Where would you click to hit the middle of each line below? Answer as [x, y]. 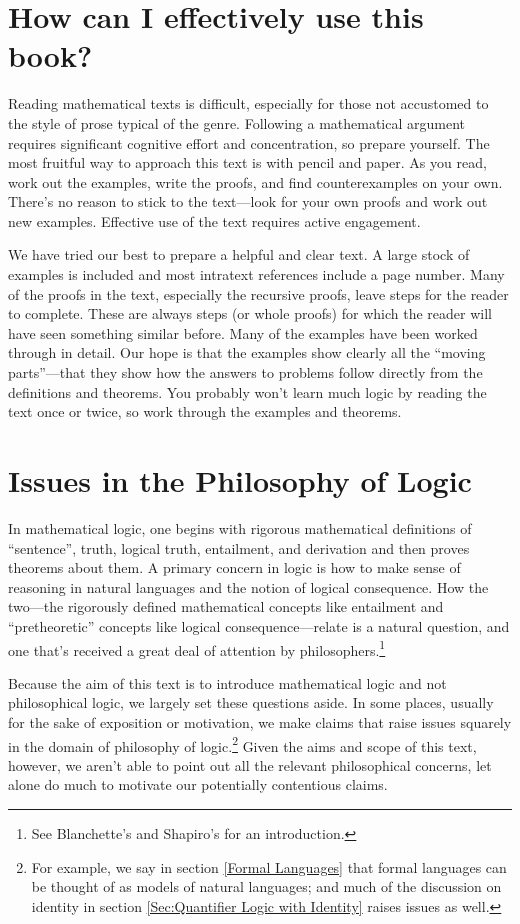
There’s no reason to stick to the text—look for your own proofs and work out [248, 201]
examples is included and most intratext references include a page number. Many [256, 274]
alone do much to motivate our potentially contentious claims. [198, 784]
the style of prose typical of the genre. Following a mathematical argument [237, 122]
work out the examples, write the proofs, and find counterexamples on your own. [255, 181]
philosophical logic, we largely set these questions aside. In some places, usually [251, 702]
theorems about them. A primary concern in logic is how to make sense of [234, 567]
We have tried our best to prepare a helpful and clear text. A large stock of [239, 254]
